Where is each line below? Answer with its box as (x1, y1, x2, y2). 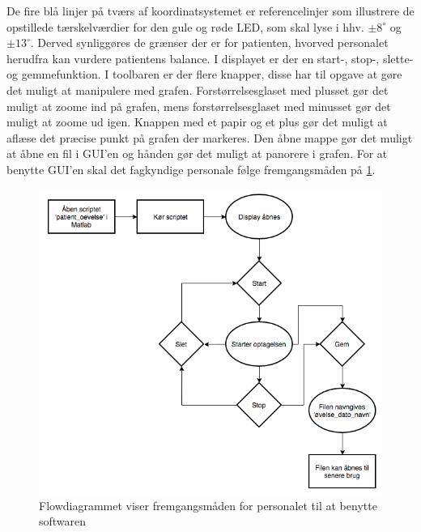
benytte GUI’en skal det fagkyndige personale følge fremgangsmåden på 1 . (6, 160, 376, 177)
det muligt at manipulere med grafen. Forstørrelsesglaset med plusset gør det (6, 81, 389, 98)
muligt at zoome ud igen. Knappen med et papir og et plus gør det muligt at (6, 113, 388, 130)
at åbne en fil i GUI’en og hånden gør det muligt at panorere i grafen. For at (6, 145, 388, 162)
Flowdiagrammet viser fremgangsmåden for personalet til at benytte (39, 496, 377, 513)
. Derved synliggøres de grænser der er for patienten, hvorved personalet (30, 34, 389, 51)
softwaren (39, 513, 87, 530)
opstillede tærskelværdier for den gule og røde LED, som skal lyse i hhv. (6, 18, 364, 35)
